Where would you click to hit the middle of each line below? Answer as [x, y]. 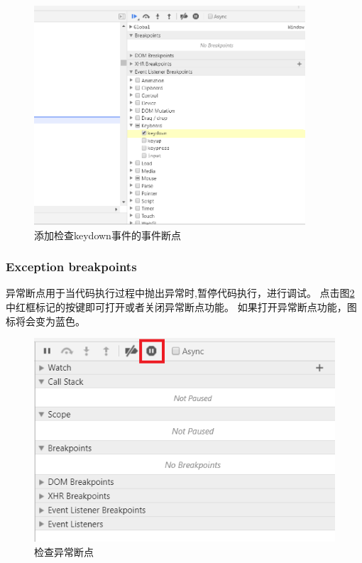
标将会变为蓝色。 [45, 321]
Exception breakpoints [71, 267]
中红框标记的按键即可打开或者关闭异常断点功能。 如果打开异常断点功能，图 [181, 306]
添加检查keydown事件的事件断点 [108, 235]
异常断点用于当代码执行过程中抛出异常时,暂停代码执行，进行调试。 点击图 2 [180, 293]
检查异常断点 [64, 551]
